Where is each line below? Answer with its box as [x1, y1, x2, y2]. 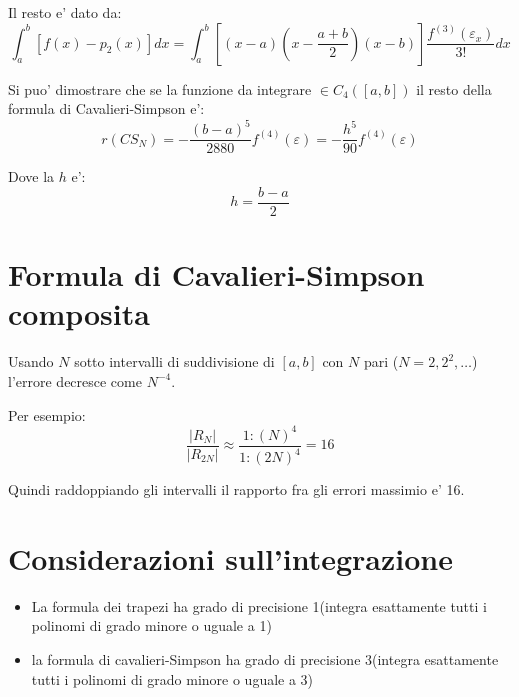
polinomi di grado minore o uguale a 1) [31, 615, 272, 636]
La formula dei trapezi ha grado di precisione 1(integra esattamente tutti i [31, 595, 487, 616]
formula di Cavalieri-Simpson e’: [8, 98, 205, 119]
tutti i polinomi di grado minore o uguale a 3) [31, 668, 314, 689]
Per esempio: [8, 404, 86, 425]
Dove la [8, 166, 55, 187]
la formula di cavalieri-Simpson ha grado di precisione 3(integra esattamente [31, 648, 499, 669]
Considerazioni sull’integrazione [8, 537, 453, 578]
